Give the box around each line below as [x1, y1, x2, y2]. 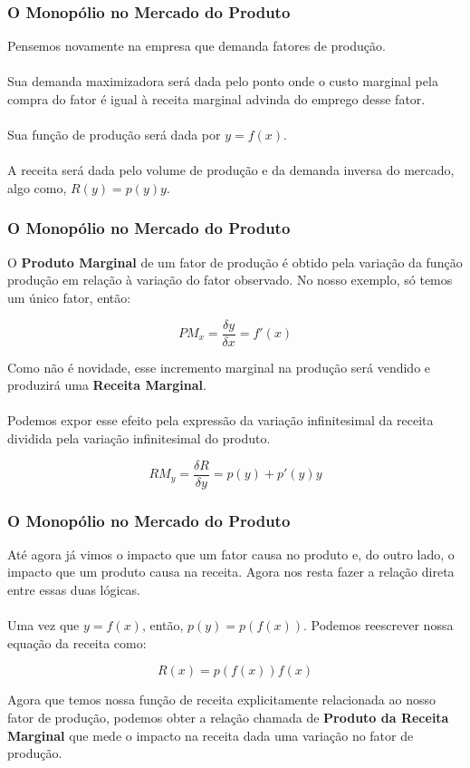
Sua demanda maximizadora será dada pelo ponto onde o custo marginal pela [7, 72, 438, 91]
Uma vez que [7, 616, 80, 635]
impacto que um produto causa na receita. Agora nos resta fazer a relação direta [7, 562, 455, 581]
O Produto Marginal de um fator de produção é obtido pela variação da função [7, 252, 463, 271]
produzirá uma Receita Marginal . [7, 375, 206, 394]
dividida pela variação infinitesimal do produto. [7, 429, 271, 447]
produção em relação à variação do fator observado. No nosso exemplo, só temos [7, 270, 453, 289]
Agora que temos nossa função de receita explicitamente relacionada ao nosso [7, 690, 436, 709]
